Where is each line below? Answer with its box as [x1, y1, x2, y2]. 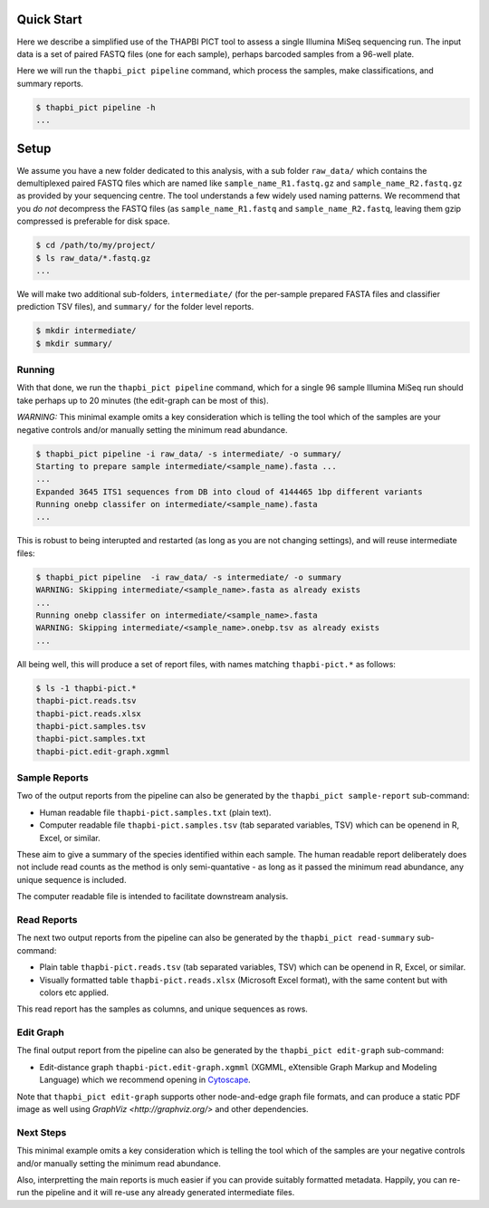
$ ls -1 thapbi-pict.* [35, 683, 137, 693]
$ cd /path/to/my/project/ [35, 240, 156, 251]
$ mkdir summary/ [35, 338, 113, 349]
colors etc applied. [39, 987, 109, 998]
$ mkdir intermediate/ [35, 326, 137, 336]
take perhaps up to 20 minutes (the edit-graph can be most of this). [16, 395, 269, 406]
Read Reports [16, 913, 78, 925]
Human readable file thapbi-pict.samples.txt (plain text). [39, 807, 272, 818]
